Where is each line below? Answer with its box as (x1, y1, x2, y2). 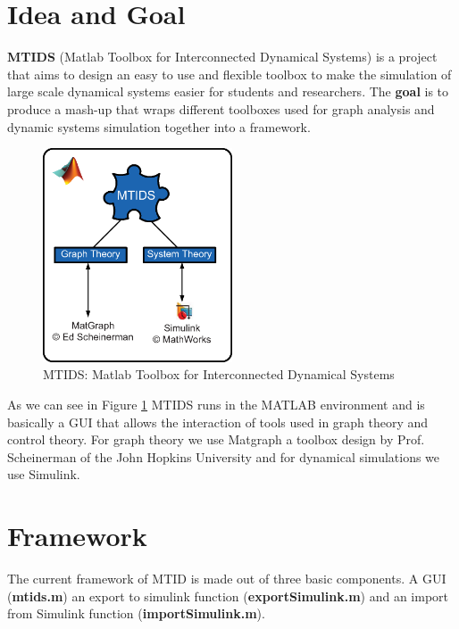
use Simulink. (7, 465, 80, 484)
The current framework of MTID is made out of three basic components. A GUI (7, 569, 446, 588)
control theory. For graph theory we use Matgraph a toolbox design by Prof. (7, 430, 425, 449)
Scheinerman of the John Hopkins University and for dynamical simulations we (7, 447, 440, 466)
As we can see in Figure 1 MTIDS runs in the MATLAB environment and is (7, 394, 425, 413)
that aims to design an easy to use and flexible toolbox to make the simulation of (7, 64, 452, 83)
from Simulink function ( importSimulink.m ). (7, 604, 265, 623)
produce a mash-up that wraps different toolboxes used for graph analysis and (7, 99, 435, 118)
